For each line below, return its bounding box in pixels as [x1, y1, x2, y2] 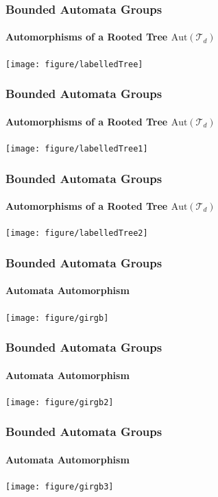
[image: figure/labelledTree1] [5, 143, 148, 154]
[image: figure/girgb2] [5, 397, 114, 407]
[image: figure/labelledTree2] [5, 228, 148, 239]
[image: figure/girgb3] [5, 482, 114, 492]
